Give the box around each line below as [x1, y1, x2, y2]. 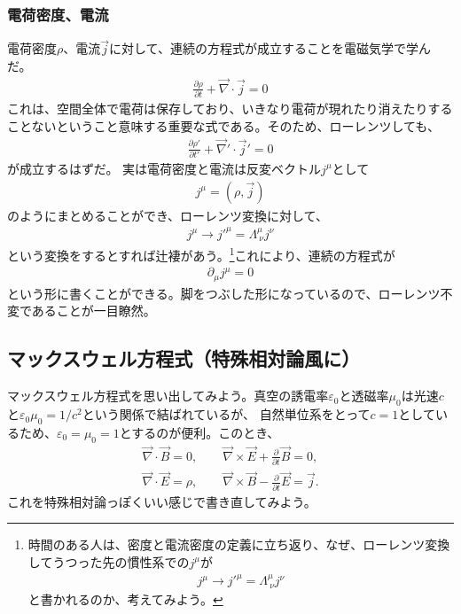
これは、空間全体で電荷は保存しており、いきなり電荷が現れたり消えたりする [7, 99, 453, 118]
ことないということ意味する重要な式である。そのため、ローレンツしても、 [7, 116, 440, 135]
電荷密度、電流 [7, 3, 109, 25]
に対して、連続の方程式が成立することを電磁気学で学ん [109, 39, 431, 58]
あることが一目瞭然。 [31, 301, 156, 320]
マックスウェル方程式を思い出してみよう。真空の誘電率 [7, 386, 329, 405]
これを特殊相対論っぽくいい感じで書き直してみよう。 [7, 492, 316, 510]
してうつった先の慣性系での [27, 552, 190, 571]
